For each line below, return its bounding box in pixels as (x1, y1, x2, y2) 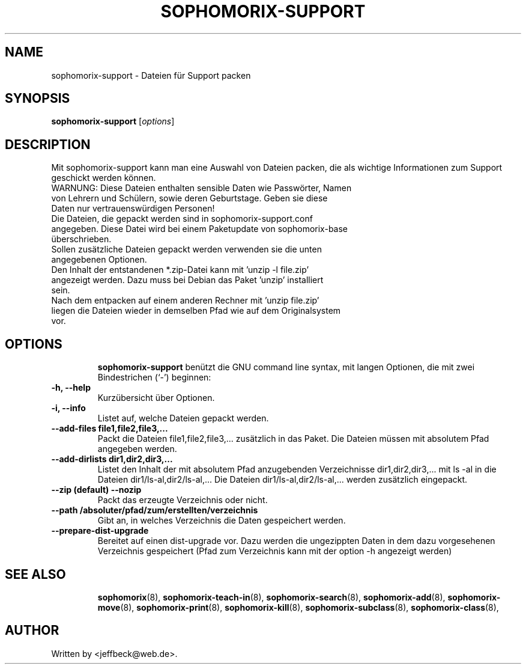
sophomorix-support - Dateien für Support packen (51, 70, 251, 81)
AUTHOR (5, 623, 59, 638)
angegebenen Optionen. (51, 254, 147, 265)
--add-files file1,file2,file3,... (51, 423, 168, 434)
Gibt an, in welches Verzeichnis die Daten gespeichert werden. (97, 515, 346, 526)
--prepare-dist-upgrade (51, 525, 149, 536)
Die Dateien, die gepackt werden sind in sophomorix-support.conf (51, 213, 313, 224)
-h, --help (51, 382, 91, 393)
